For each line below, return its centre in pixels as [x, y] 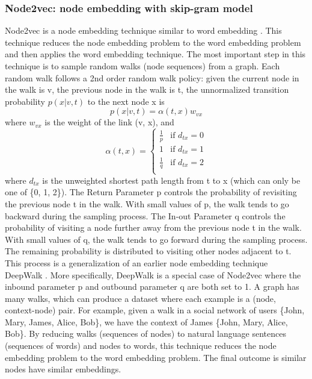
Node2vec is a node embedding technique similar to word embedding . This [143, 30]
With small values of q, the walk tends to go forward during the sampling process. [156, 239]
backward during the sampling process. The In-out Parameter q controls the [145, 215]
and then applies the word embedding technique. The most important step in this [155, 54]
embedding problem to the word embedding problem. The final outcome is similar [156, 357]
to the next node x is [126, 101]
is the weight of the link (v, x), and [109, 122]
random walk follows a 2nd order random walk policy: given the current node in [152, 77]
